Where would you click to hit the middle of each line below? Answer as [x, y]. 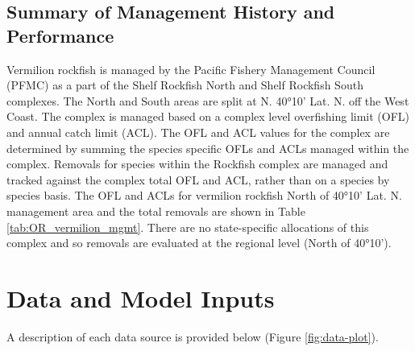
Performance [60, 35]
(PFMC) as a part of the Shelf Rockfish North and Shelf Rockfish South [185, 85]
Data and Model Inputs [141, 297]
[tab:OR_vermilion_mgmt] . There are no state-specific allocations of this [188, 227]
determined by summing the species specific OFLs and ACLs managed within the [208, 148]
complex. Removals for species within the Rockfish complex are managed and [197, 164]
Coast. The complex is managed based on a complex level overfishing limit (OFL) [208, 116]
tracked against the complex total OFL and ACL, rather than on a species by [198, 179]
